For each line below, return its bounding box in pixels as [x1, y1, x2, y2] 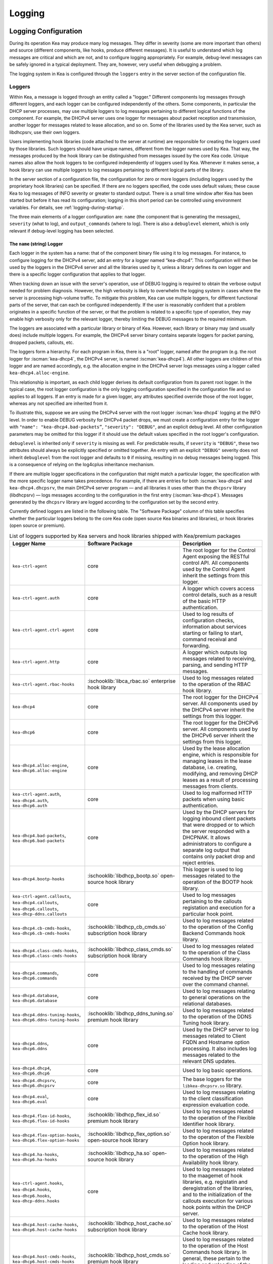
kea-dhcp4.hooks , [12, 1186, 52, 1193]
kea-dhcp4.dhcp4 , [12, 1064, 52, 1071]
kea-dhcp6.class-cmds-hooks [12, 953, 77, 958]
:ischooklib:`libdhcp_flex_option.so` [87, 1131, 171, 1138]
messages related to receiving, [182, 655, 256, 662]
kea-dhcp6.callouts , [12, 905, 59, 912]
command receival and [182, 636, 237, 643]
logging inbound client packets [182, 815, 256, 822]
